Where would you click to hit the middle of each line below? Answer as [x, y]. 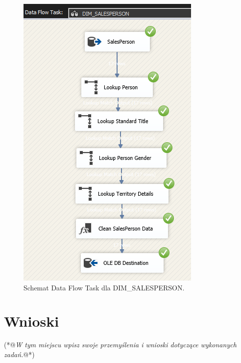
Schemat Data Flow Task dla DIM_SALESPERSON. [104, 287]
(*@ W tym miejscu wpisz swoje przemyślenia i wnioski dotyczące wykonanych [120, 345]
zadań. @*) [19, 354]
